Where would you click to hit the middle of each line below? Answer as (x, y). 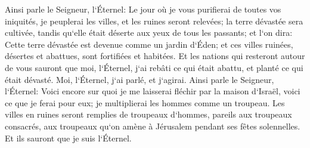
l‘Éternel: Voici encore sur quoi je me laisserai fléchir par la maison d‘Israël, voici (153, 91)
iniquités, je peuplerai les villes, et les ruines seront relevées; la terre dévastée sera (154, 21)
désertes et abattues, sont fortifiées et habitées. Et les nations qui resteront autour (155, 56)
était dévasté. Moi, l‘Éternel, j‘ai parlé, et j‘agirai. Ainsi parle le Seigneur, (139, 79)
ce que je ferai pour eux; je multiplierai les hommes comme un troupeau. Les (145, 102)
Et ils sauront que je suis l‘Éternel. (68, 138)
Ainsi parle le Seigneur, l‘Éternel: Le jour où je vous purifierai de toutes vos (143, 9)
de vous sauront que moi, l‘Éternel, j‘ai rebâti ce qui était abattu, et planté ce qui (154, 67)
